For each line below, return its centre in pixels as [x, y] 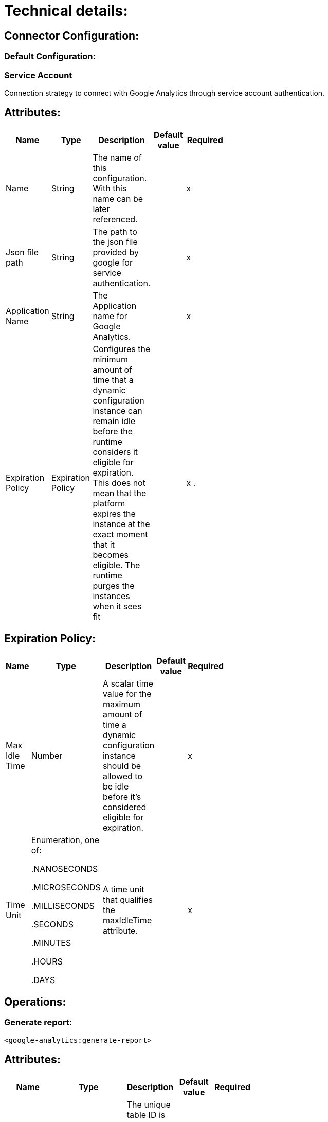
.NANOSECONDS [65, 869]
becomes [111, 555]
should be [122, 766]
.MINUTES [51, 943]
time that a [113, 380]
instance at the [121, 524]
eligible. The [116, 565]
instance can [117, 410]
